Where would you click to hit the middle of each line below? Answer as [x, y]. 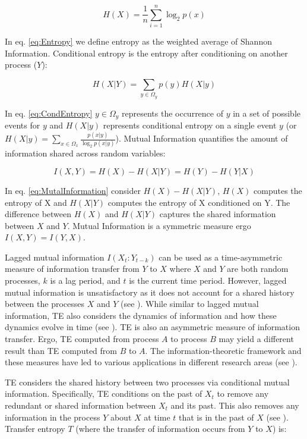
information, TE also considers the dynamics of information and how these [141, 315]
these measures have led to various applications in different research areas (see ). [151, 362]
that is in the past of [216, 417]
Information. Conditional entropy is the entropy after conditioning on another [146, 53]
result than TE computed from [61, 350]
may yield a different [256, 339]
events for [23, 125]
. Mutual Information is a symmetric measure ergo [159, 225]
